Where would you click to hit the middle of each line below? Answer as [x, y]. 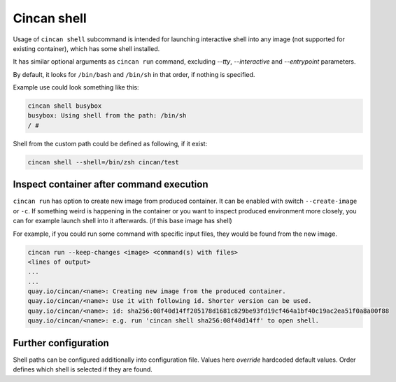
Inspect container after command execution [111, 184]
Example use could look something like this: [76, 87]
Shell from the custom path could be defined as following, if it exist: [110, 143]
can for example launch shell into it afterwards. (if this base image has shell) [122, 221]
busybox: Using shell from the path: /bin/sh [107, 116]
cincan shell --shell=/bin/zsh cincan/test [104, 162]
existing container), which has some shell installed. [86, 48]
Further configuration [61, 343]
